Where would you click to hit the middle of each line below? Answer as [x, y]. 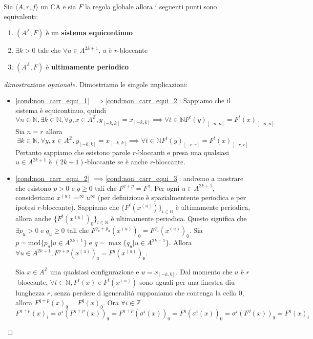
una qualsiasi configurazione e [94, 271]
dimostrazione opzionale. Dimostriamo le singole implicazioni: [96, 84]
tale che [49, 50]
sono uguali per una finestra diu [187, 282]
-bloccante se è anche [116, 162]
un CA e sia [58, 6]
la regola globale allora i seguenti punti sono [151, 6]
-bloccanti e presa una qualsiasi [182, 152]
